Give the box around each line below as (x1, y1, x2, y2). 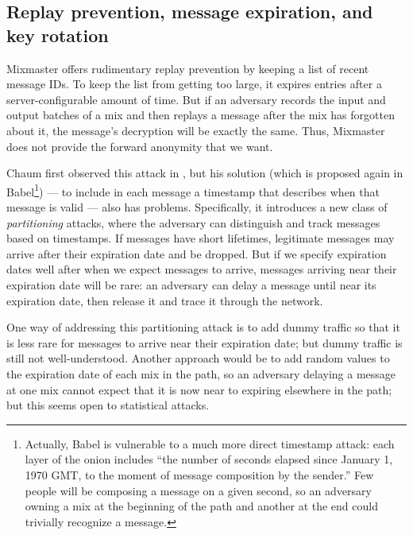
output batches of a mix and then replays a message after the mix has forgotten (6, 107, 395, 123)
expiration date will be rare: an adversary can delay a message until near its (6, 276, 376, 293)
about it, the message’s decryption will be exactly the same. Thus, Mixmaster (6, 122, 385, 138)
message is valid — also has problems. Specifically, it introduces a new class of (6, 199, 388, 215)
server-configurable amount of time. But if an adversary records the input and (6, 91, 386, 107)
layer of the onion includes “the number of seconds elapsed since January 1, (25, 451, 393, 467)
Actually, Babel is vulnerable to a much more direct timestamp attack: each (25, 435, 395, 452)
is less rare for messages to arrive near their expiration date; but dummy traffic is (6, 334, 403, 351)
